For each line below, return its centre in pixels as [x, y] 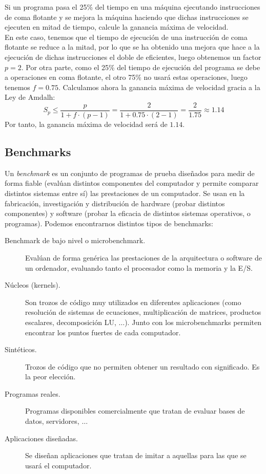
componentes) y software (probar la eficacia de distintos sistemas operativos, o [128, 213]
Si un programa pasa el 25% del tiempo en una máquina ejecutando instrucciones [132, 7]
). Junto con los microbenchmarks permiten [193, 322]
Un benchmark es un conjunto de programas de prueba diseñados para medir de [130, 173]
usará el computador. [58, 465]
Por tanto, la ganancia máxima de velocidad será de [86, 124]
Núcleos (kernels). [33, 285]
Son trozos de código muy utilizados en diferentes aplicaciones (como [133, 302]
